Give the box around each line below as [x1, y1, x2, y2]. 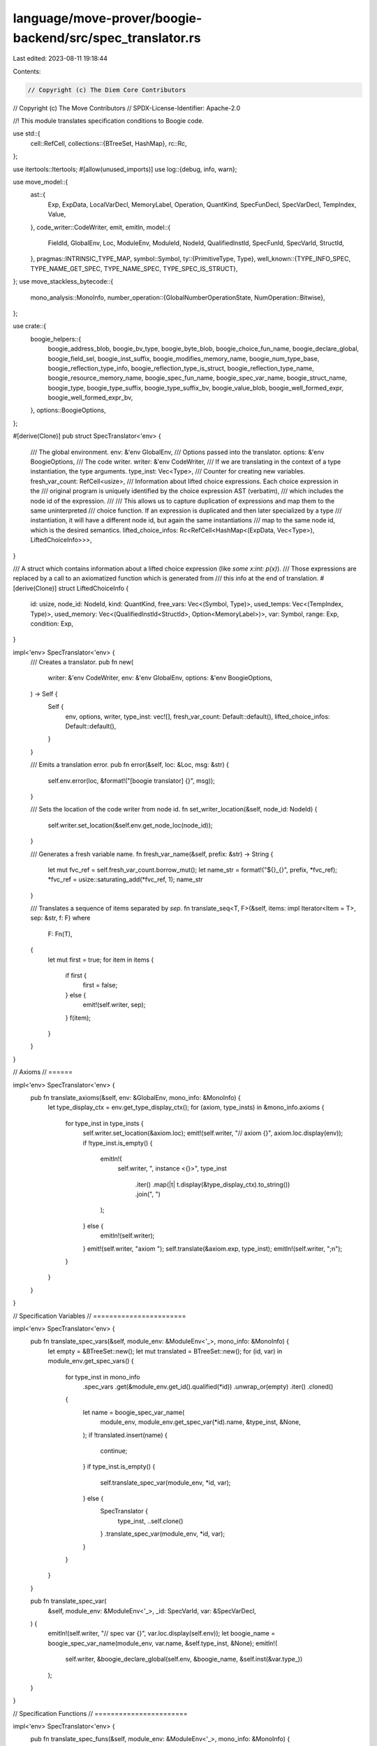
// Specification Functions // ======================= [13, 1709, 188, 1717]
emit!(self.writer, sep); [82, 1001, 146, 1009]
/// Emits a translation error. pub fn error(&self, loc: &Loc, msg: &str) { [30, 761, 230, 769]
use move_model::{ [13, 178, 68, 186]
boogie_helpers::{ [30, 335, 82, 343]
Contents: [13, 67, 41, 75]
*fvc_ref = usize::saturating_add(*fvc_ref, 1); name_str [47, 875, 203, 883]
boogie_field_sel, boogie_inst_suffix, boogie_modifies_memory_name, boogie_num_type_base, [47, 354, 320, 362]
